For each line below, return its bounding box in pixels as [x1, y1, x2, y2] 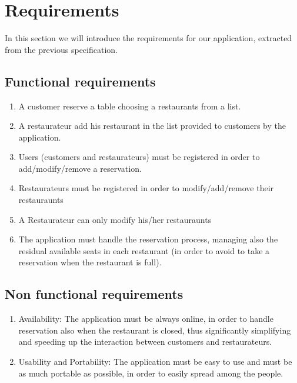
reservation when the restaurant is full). [18, 256, 162, 268]
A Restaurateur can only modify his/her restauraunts [18, 213, 212, 225]
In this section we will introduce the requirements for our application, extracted [5, 32, 292, 44]
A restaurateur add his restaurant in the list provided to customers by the [18, 119, 286, 132]
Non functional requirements [5, 285, 183, 303]
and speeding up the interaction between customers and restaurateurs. [18, 335, 272, 348]
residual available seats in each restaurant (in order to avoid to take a [18, 244, 270, 257]
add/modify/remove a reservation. [18, 162, 142, 174]
